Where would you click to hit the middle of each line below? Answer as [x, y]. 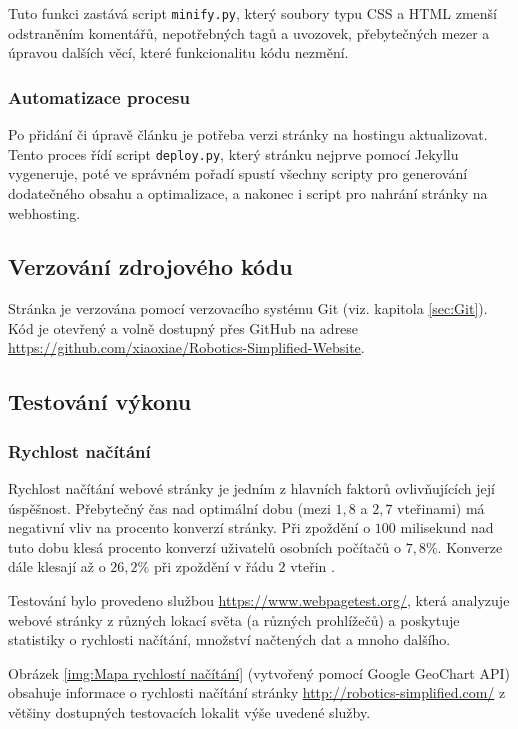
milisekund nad [447, 527]
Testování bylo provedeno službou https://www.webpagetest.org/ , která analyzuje [259, 600]
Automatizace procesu [99, 96]
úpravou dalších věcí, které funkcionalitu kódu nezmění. [178, 52]
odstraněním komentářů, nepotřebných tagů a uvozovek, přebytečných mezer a [249, 32]
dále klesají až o [57, 566]
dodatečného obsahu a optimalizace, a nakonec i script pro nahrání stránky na [248, 192]
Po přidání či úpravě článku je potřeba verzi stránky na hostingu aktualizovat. [248, 134]
